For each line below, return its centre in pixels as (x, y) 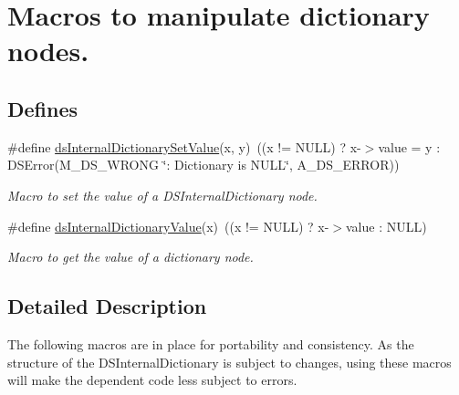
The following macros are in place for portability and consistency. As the (211, 343)
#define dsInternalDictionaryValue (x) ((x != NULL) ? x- (168, 226)
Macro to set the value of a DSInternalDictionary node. (162, 195)
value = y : (409, 146)
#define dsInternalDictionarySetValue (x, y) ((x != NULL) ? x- (184, 146)
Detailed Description (107, 306)
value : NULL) (386, 226)
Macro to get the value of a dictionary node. (130, 257)
